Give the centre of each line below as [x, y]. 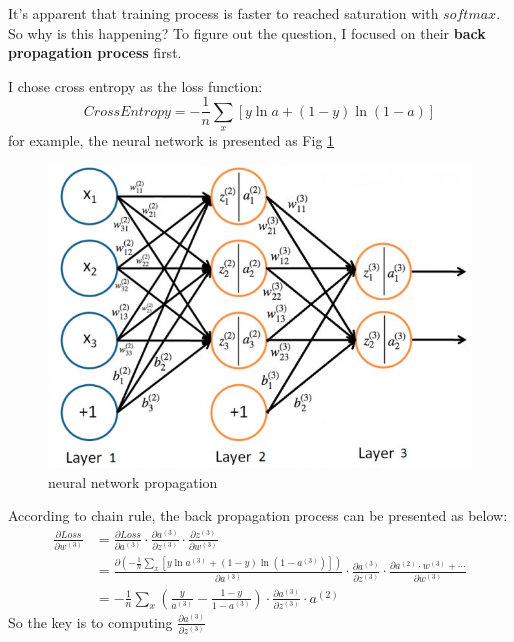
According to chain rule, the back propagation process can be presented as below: [258, 515]
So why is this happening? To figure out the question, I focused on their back [247, 32]
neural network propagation [133, 481]
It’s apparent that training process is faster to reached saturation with [223, 13]
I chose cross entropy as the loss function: [135, 85]
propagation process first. [95, 52]
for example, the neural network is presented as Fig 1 [171, 140]
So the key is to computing [90, 621]
